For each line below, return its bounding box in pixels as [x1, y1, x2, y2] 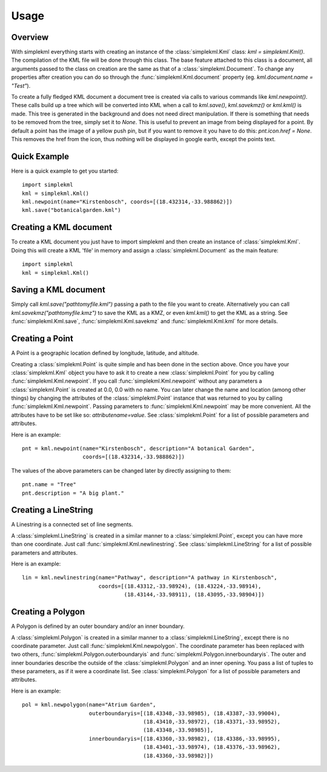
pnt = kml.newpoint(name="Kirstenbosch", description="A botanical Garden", [22, 445, 256, 452]
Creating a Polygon [11, 607, 85, 617]
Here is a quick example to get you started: [11, 167, 119, 174]
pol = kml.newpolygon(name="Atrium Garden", [22, 701, 157, 708]
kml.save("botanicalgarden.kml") [22, 206, 121, 214]
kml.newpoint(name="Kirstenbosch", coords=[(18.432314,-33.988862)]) [22, 199, 233, 205]
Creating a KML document [11, 222, 112, 233]
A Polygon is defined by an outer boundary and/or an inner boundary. [11, 622, 185, 630]
